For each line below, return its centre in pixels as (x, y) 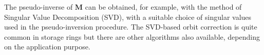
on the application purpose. (47, 47)
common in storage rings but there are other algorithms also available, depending (132, 36)
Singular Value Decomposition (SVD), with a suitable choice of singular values (128, 17)
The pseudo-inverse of (39, 7)
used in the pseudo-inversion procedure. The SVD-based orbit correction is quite (131, 27)
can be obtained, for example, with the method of (163, 7)
